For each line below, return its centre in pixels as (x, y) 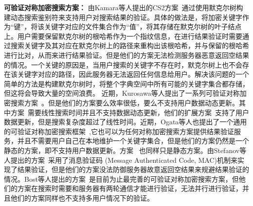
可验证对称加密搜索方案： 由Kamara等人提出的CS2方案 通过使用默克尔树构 (124, 7)
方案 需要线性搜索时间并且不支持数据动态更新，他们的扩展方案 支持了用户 (130, 112)
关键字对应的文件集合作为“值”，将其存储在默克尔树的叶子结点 (143, 26)
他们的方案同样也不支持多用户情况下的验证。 (82, 197)
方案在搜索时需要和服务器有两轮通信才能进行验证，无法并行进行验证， (130, 188)
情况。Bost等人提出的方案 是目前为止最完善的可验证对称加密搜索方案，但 (121, 179)
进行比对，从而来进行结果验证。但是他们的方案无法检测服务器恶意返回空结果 (126, 55)
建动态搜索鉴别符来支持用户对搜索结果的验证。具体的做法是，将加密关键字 (123, 17)
